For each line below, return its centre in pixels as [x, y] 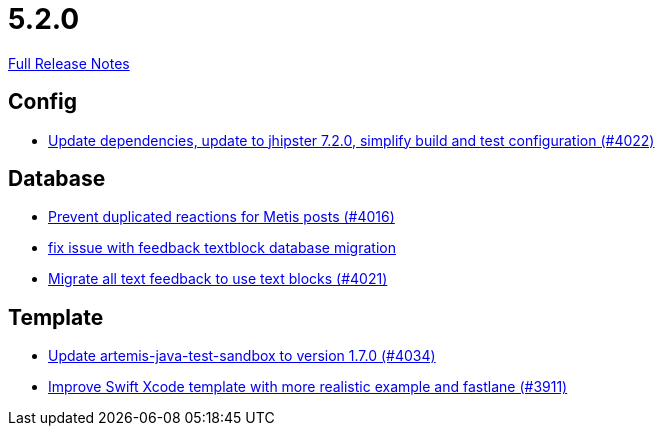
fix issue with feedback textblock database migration [222, 248]
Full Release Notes [69, 63]
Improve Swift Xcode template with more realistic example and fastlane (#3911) [308, 387]
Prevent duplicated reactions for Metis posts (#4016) [221, 217]
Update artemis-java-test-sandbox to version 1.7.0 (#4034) [242, 356]
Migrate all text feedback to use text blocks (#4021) [218, 279]
